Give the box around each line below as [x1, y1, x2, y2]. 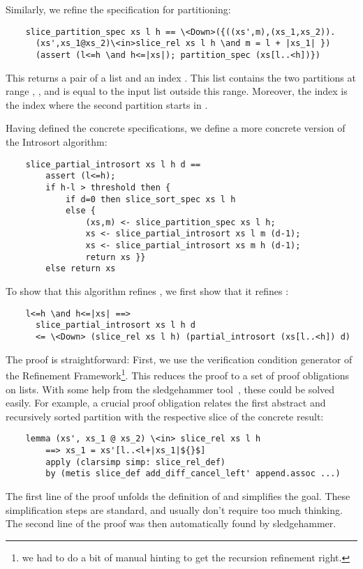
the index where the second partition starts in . [6, 97, 208, 112]
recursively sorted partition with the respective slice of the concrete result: [6, 409, 324, 423]
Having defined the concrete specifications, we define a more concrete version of [6, 121, 346, 135]
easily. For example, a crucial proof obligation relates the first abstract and [6, 395, 326, 410]
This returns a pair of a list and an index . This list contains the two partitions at [6, 70, 356, 84]
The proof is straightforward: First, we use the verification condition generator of [6, 351, 353, 366]
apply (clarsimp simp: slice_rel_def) [45, 457, 225, 467]
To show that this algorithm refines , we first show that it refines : [6, 284, 289, 298]
